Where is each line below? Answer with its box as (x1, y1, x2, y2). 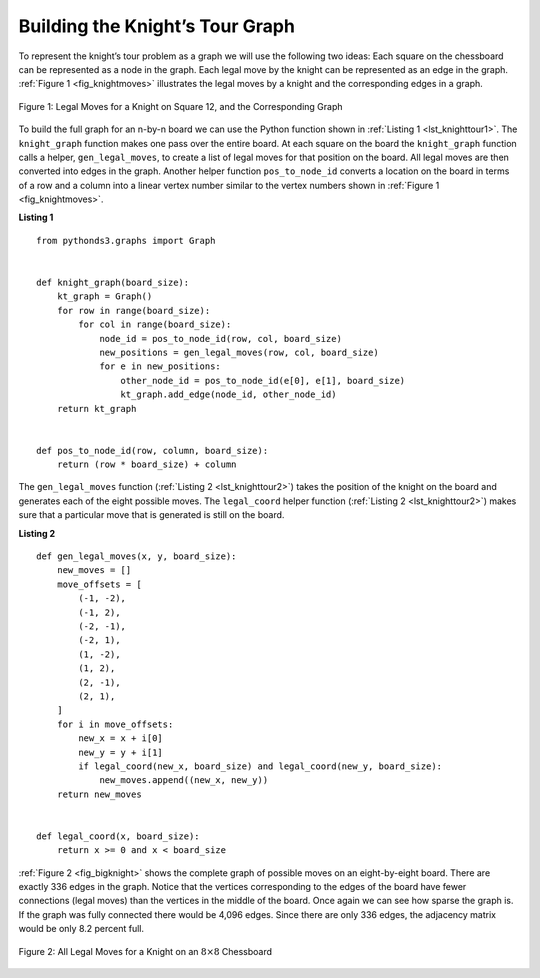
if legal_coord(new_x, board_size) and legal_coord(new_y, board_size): (78, 760, 443, 772)
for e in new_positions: (99, 361, 222, 372)
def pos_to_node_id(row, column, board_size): (36, 445, 269, 456)
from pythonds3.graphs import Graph (36, 235, 216, 246)
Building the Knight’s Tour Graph (18, 15, 295, 37)
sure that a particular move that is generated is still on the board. (18, 509, 285, 521)
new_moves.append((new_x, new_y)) (99, 775, 269, 786)
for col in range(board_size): (78, 319, 232, 330)
